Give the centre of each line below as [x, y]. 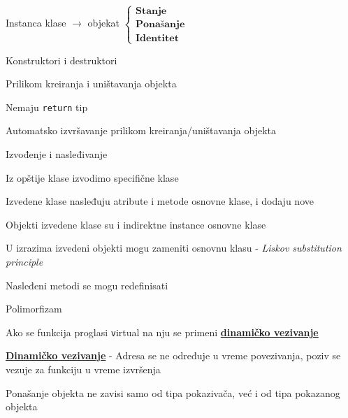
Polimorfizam [34, 309]
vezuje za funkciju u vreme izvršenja [83, 369]
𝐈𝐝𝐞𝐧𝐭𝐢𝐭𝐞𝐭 [157, 39]
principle [24, 261]
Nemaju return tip [47, 107]
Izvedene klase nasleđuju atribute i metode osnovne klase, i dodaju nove [160, 201]
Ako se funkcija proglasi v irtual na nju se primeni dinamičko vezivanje [162, 332]
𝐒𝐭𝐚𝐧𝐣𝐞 [151, 12]
